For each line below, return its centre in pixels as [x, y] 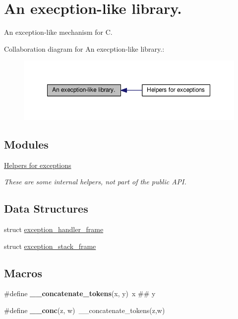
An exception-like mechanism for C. [58, 32]
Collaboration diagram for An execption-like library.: [84, 48]
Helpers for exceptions [38, 165]
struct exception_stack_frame [50, 246]
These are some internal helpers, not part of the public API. [95, 182]
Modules [26, 144]
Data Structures [46, 208]
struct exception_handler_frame [54, 229]
